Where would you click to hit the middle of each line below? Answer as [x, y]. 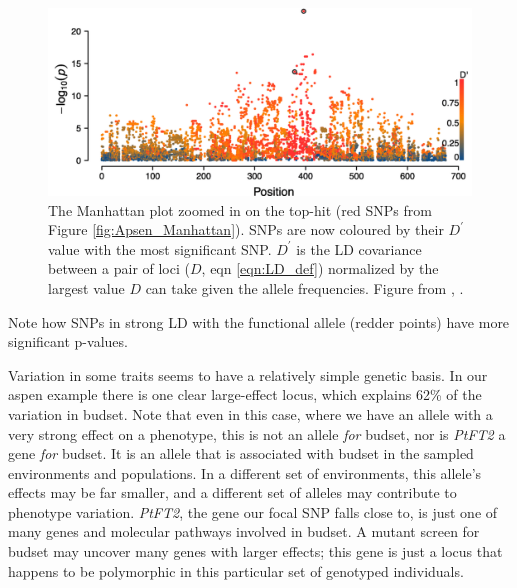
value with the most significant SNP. [160, 248]
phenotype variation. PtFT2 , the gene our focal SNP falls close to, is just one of [253, 511]
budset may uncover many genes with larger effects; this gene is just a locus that [255, 551]
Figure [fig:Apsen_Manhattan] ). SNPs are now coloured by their [246, 229]
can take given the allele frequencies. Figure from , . [304, 287]
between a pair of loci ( [119, 268]
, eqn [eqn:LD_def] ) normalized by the [320, 268]
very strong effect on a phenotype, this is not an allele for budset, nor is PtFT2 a [257, 433]
